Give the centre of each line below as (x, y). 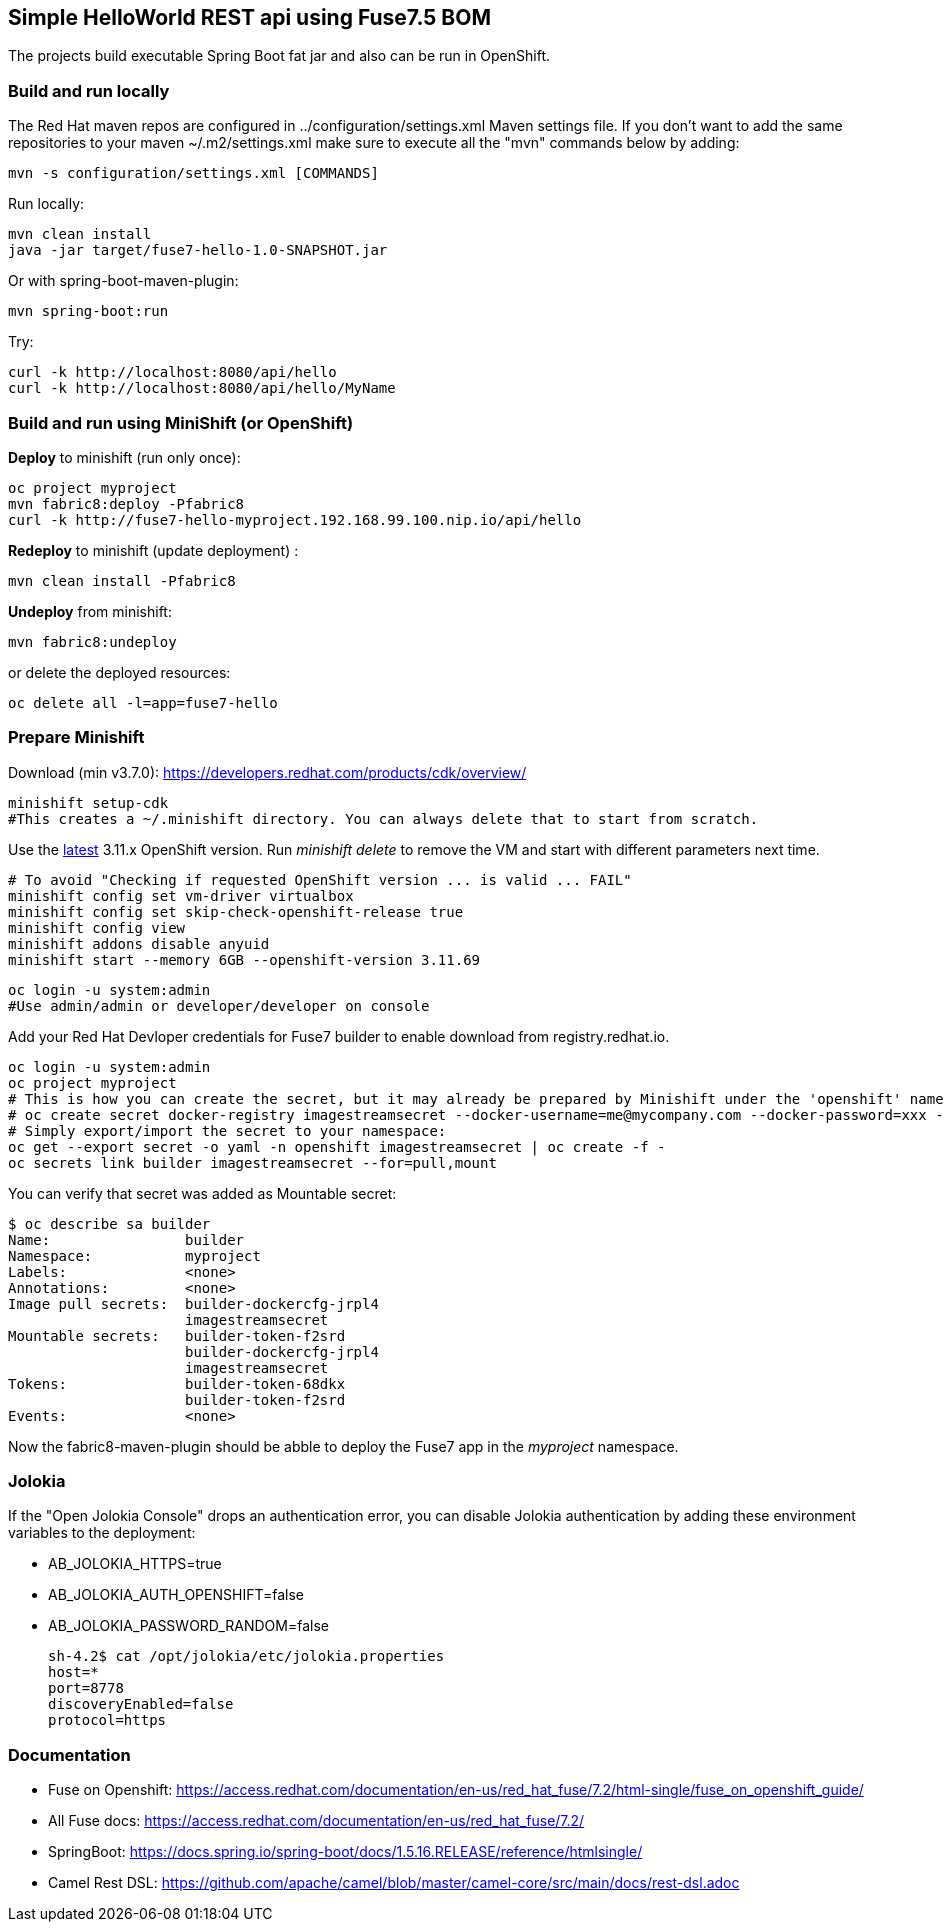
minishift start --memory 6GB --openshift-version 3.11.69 (244, 959)
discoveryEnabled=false (141, 1704)
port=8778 (86, 1688)
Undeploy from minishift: (90, 611)
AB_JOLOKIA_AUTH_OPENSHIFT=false (176, 1595)
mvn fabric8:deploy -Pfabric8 (126, 503)
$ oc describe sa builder (109, 1223)
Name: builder (126, 1239)
